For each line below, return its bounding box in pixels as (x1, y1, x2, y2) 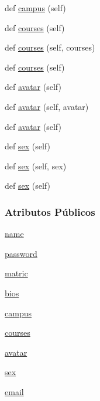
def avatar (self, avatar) (5, 100, 89, 112)
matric (5, 267, 28, 279)
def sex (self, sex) (5, 159, 67, 172)
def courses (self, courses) (5, 41, 95, 54)
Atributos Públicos (5, 204, 95, 219)
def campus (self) (5, 2, 66, 14)
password (5, 247, 37, 259)
